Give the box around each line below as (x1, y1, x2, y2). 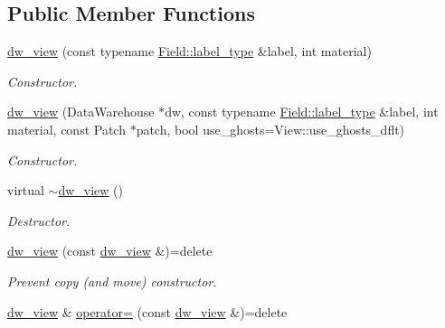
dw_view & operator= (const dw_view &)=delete (7, 302, 288, 321)
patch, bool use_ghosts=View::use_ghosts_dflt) (136, 119, 405, 138)
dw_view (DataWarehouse (7, 102, 155, 121)
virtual (7, 181, 44, 200)
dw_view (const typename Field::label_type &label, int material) (7, 42, 372, 61)
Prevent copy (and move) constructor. (7, 271, 217, 290)
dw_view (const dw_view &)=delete (7, 241, 213, 260)
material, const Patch (7, 119, 126, 138)
